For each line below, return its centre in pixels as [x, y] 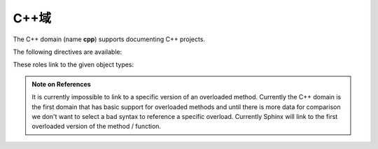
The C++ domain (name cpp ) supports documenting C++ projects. [109, 39]
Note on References [61, 84]
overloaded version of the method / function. [96, 127]
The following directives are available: [68, 52]
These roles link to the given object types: [73, 65]
